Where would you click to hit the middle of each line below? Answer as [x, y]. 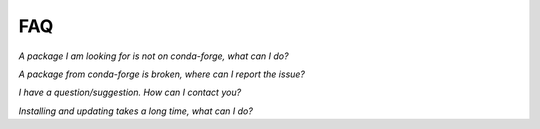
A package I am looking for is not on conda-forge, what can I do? [153, 56]
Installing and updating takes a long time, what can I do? [136, 111]
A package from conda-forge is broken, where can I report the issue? [161, 74]
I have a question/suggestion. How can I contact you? [130, 92]
